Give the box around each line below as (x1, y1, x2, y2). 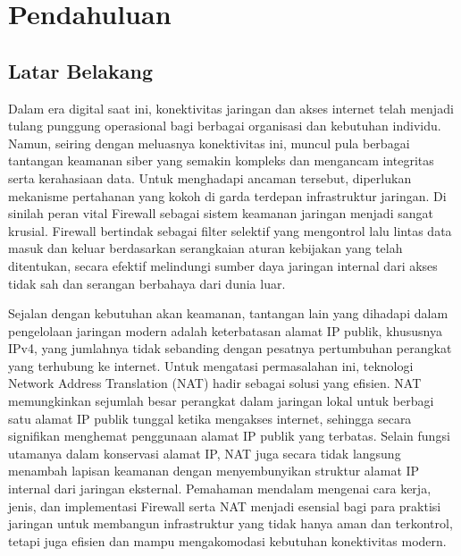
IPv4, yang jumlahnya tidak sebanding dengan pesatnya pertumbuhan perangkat (8, 339, 452, 358)
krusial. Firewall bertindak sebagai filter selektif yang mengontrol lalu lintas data (8, 221, 452, 240)
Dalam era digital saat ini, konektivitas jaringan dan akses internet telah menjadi (8, 98, 454, 117)
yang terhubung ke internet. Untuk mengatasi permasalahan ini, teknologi (8, 356, 414, 375)
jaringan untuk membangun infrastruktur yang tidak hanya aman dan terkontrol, (8, 514, 453, 533)
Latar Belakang (8, 56, 154, 84)
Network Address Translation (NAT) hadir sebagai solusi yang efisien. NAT (8, 374, 422, 392)
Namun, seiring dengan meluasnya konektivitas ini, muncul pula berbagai (8, 133, 410, 152)
